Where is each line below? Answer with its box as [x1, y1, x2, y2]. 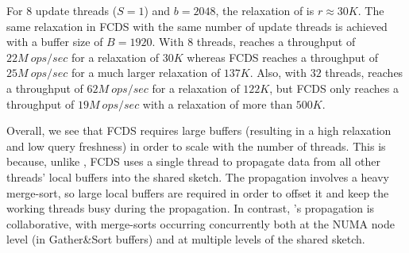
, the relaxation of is [215, 2, 314, 18]
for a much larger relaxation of [71, 64, 221, 81]
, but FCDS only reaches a [269, 79, 399, 96]
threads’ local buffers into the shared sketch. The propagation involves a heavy [6, 168, 389, 185]
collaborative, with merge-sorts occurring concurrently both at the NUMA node [6, 215, 395, 232]
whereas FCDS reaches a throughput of [187, 48, 378, 65]
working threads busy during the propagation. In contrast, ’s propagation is [6, 200, 375, 217]
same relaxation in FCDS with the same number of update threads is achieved [6, 17, 388, 34]
